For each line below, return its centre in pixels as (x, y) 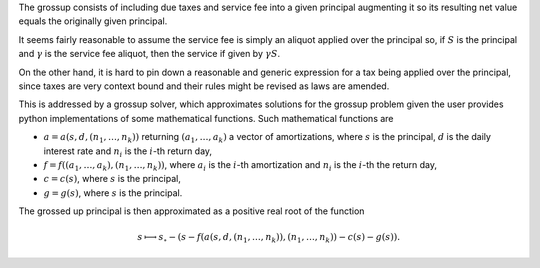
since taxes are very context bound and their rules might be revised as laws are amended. (204, 86)
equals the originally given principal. (93, 21)
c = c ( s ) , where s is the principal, (112, 179)
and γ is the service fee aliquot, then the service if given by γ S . (149, 54)
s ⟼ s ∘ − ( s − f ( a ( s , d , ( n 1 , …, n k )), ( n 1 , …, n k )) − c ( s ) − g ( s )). (268, 238)
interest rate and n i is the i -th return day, (128, 152)
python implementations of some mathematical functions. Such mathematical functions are (206, 118)
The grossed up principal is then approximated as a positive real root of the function (191, 211)
